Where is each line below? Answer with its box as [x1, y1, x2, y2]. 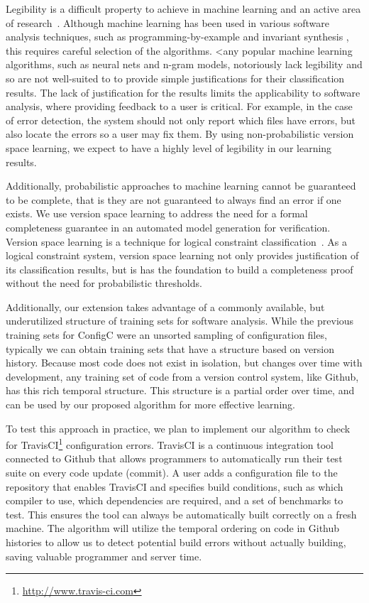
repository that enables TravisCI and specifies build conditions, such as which [6, 479, 343, 494]
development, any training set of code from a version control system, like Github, [6, 369, 359, 384]
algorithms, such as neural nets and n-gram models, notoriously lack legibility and [6, 57, 363, 72]
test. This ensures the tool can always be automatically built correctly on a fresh [6, 506, 357, 521]
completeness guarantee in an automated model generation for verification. [6, 219, 331, 234]
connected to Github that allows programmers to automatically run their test [6, 451, 343, 466]
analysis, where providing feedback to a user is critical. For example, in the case [6, 99, 353, 114]
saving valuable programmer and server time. [6, 548, 202, 563]
